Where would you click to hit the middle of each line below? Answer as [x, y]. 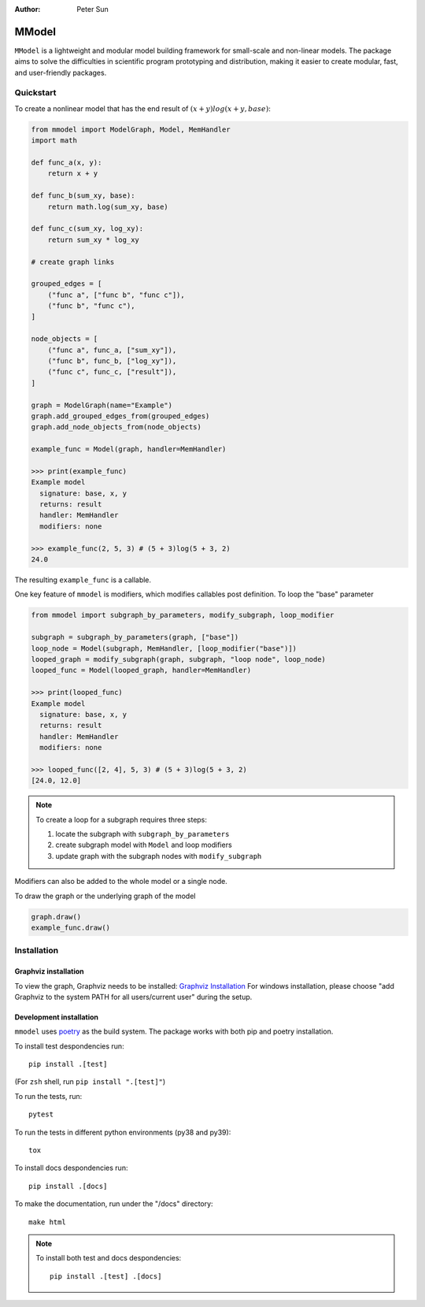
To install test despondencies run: [70, 1046]
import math [54, 141]
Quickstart [35, 93]
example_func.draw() [70, 927]
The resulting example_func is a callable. [83, 580]
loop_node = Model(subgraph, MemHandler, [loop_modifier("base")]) [164, 648]
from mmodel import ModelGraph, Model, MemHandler [131, 129]
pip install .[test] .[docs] [106, 1276]
